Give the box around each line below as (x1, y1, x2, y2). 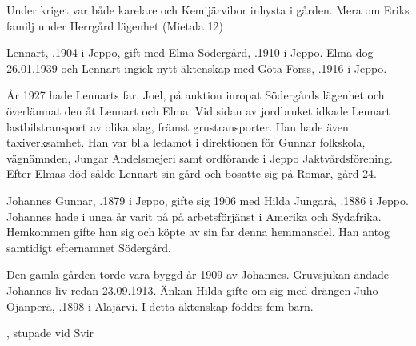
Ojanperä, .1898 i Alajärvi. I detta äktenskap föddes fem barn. (6, 297, 314, 314)
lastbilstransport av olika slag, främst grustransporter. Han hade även (6, 118, 349, 135)
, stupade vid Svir (6, 324, 94, 341)
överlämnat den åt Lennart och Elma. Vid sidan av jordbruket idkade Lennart (6, 102, 391, 119)
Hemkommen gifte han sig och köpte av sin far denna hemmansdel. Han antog (6, 223, 390, 240)
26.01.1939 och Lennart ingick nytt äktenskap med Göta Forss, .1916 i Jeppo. (6, 59, 387, 76)
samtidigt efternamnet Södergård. (6, 239, 171, 255)
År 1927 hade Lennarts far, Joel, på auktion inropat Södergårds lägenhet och (6, 86, 385, 103)
